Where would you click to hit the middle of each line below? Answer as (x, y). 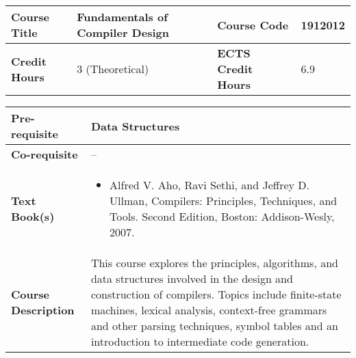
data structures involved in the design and (192, 278)
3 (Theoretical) (113, 69)
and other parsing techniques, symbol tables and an (214, 326)
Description (43, 310)
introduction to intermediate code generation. (200, 341)
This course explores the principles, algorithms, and (214, 263)
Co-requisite (44, 154)
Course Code (253, 25)
